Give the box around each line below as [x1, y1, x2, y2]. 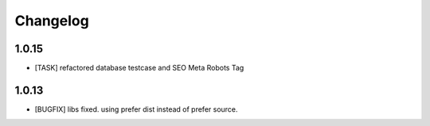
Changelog [14, 12, 89, 29]
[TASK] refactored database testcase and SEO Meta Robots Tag [34, 63, 244, 73]
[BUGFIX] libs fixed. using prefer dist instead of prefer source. [34, 104, 238, 114]
